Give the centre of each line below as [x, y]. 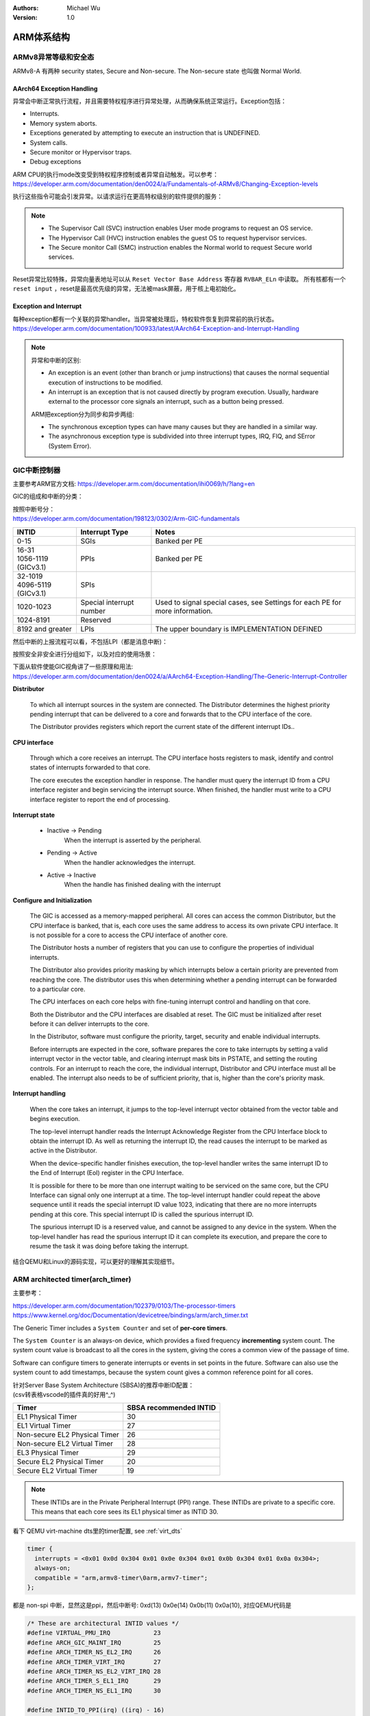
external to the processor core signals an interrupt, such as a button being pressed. [166, 402]
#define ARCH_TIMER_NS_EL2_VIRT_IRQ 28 [94, 1671]
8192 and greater [44, 629]
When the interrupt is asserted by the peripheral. [133, 840]
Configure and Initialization [52, 900]
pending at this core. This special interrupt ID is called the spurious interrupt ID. [142, 1214]
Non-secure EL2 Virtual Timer [65, 1443]
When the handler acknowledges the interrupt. [130, 862]
